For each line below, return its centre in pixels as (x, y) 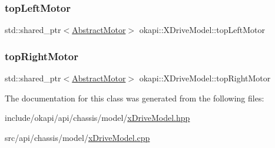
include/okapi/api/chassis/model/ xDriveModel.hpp (97, 118)
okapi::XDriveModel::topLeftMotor (202, 30)
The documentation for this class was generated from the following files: (135, 98)
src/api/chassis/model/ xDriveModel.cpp (77, 137)
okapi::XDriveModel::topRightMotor (205, 78)
